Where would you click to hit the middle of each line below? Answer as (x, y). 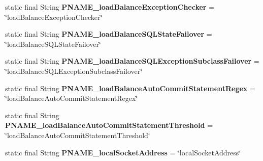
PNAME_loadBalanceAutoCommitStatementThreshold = (109, 125)
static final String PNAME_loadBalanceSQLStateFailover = (109, 34)
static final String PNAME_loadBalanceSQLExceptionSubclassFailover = (132, 61)
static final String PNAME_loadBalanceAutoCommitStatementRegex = (130, 88)
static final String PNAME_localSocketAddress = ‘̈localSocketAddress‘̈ (123, 152)
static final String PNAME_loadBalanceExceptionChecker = (110, 7)
